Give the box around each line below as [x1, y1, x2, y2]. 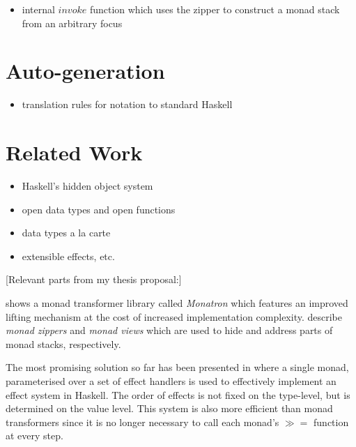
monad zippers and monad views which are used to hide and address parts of [6, 323, 333, 338]
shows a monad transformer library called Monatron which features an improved [6, 296, 348, 310]
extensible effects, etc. [22, 248, 115, 263]
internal [22, 2, 55, 16]
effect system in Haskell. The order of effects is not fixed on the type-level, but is [6, 387, 350, 402]
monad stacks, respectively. [6, 336, 121, 351]
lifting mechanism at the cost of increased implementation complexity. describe [6, 309, 342, 324]
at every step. [6, 428, 63, 443]
